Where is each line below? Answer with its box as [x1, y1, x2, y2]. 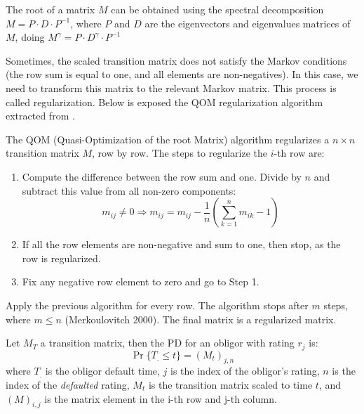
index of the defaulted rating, [6, 377, 130, 392]
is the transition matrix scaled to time [148, 377, 313, 392]
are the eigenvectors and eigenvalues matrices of [144, 15, 351, 30]
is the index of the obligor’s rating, [170, 363, 320, 378]
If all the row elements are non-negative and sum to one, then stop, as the [22, 237, 341, 252]
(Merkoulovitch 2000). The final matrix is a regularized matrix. [65, 311, 337, 326]
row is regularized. [22, 250, 101, 265]
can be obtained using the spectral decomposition [111, 2, 324, 16]
